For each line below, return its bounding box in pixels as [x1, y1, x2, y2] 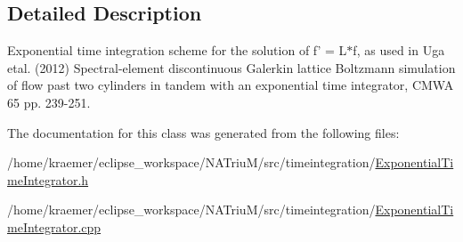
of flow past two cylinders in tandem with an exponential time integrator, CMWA [7, 76, 454, 94]
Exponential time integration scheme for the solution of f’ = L [7, 41, 347, 60]
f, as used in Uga [353, 41, 445, 60]
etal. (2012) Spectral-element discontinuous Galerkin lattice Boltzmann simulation [7, 58, 456, 77]
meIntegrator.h [7, 170, 89, 189]
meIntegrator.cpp [7, 217, 102, 236]
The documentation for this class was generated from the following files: [7, 123, 400, 141]
